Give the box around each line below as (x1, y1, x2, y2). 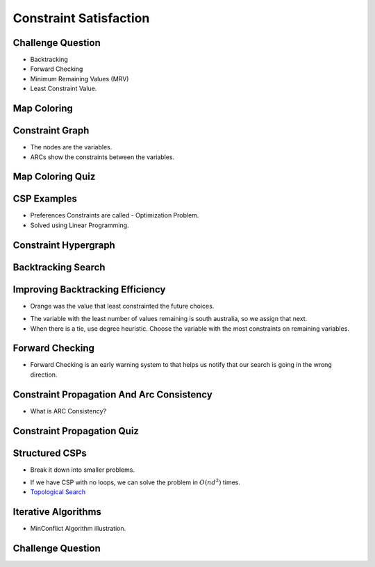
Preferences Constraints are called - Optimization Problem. (30, 211, 199, 220)
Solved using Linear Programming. (30, 221, 129, 229)
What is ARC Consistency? (30, 406, 107, 415)
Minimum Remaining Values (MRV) (30, 74, 129, 83)
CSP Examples (12, 193, 78, 205)
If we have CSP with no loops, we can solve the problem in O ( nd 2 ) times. (30, 477, 241, 486)
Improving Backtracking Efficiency (12, 283, 166, 295)
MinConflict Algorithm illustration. (30, 525, 126, 533)
